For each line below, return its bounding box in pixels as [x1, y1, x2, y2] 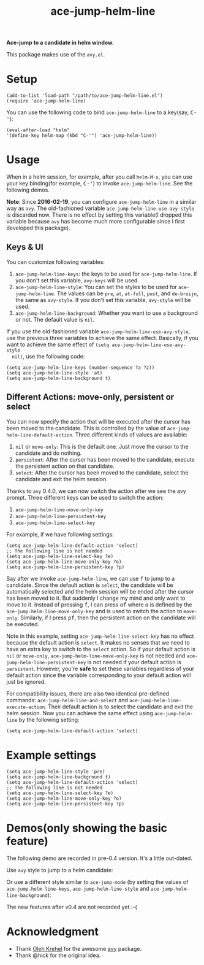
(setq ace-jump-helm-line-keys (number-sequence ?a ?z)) [6, 364, 155, 371]
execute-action [6, 704, 45, 710]
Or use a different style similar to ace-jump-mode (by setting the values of [6, 878, 189, 885]
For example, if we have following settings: [6, 530, 115, 538]
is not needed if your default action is [87, 658, 182, 665]
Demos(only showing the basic [6, 821, 167, 835]
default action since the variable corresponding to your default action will [6, 671, 191, 679]
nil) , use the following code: [12, 352, 85, 360]
